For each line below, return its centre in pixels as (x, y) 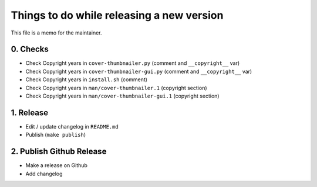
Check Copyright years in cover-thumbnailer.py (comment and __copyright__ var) (133, 63)
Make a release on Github (57, 165)
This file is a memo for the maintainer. (56, 33)
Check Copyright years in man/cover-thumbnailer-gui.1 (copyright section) (122, 96)
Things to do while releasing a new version (117, 15)
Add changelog (44, 174)
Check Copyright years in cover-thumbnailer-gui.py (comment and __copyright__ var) (139, 71)
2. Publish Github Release (59, 152)
